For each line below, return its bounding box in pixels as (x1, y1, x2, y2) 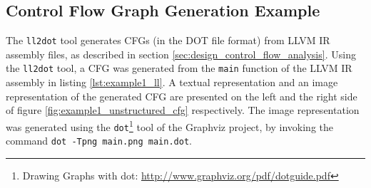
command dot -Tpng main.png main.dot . (6, 133, 192, 148)
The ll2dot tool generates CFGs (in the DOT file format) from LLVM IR (6, 33, 330, 48)
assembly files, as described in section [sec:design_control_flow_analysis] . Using (6, 46, 356, 61)
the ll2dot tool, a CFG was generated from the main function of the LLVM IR (6, 61, 352, 75)
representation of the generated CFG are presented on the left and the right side (6, 88, 357, 103)
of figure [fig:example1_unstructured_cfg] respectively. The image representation (6, 103, 360, 117)
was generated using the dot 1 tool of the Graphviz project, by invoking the (6, 117, 333, 134)
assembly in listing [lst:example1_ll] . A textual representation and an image (6, 75, 338, 90)
